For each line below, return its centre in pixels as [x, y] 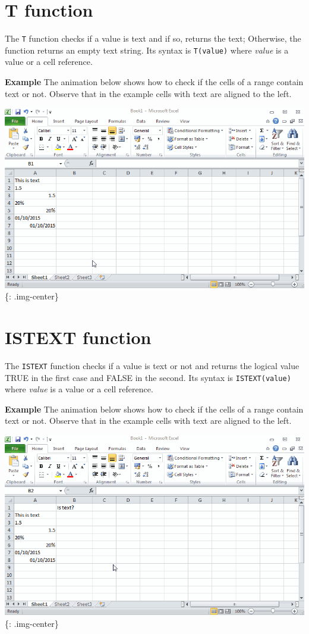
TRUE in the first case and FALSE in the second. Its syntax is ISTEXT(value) [148, 377]
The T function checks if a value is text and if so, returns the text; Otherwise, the [153, 38]
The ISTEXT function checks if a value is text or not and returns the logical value [152, 365]
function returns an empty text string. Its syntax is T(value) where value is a [147, 50]
